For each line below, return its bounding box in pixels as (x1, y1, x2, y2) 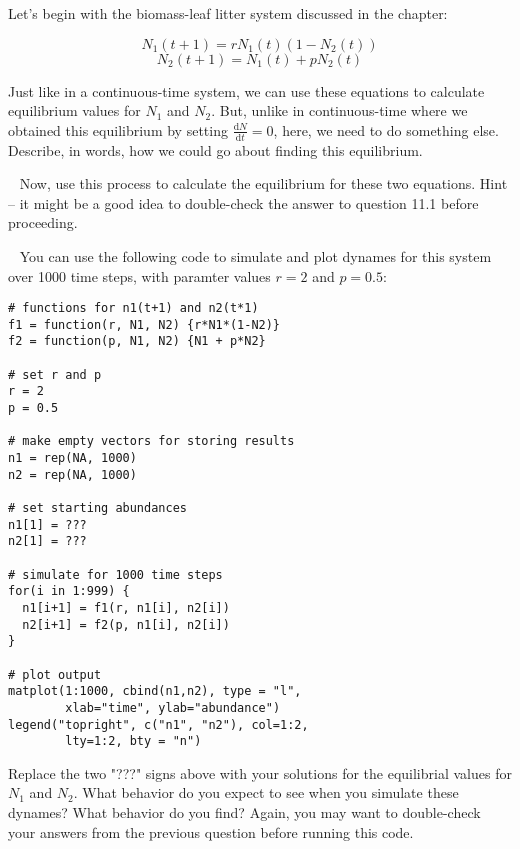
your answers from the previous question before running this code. (8, 821, 414, 842)
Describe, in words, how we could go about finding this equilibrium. (8, 139, 423, 160)
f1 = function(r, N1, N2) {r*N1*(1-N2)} (8, 317, 281, 332)
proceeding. (8, 212, 78, 233)
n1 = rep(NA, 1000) (8, 451, 137, 466)
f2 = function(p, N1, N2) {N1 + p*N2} (8, 334, 266, 349)
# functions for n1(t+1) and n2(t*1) (8, 301, 259, 316)
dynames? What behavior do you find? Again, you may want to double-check (8, 802, 481, 823)
